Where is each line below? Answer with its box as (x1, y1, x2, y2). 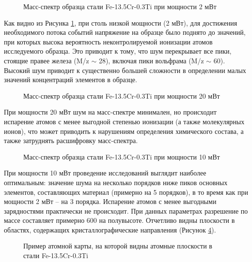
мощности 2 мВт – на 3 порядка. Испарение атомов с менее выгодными (4, 196, 217, 206)
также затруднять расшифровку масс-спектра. (4, 135, 138, 146)
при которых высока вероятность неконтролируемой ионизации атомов (4, 36, 213, 46)
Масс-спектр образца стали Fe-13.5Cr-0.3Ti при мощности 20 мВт (23, 90, 220, 101)
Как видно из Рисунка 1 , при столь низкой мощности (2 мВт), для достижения (4, 17, 237, 28)
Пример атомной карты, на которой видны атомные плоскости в (23, 241, 212, 251)
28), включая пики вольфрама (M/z (98, 55, 204, 65)
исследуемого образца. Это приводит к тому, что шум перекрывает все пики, (4, 46, 232, 56)
